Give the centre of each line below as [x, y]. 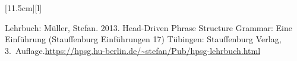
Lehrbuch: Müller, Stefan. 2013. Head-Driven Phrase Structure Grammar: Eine [148, 27]
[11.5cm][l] [23, 8]
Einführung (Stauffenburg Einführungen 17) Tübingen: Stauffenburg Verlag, [143, 39]
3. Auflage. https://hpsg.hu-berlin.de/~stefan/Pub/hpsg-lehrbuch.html [133, 50]
